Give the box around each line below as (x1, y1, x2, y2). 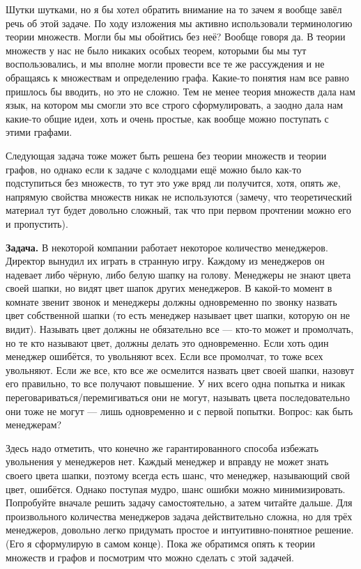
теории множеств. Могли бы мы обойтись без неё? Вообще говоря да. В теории (6, 29, 346, 44)
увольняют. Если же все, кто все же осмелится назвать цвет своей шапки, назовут (6, 362, 355, 377)
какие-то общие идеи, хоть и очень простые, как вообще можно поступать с (6, 111, 329, 125)
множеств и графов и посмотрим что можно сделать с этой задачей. (6, 549, 294, 564)
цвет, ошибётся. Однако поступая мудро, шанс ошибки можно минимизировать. (6, 481, 346, 496)
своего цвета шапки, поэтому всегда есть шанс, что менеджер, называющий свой (6, 468, 350, 482)
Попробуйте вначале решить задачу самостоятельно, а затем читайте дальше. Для (6, 495, 353, 510)
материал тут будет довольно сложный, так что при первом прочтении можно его (6, 203, 351, 217)
